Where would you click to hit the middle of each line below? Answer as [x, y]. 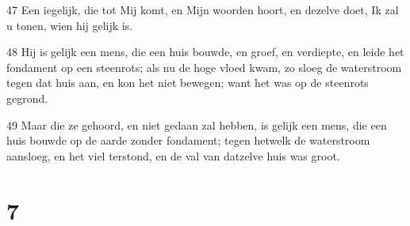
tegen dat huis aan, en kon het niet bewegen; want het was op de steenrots [188, 83]
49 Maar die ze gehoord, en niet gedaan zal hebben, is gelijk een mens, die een [197, 124]
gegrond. [27, 98]
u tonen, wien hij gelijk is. [70, 25]
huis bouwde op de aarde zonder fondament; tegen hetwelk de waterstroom [188, 140]
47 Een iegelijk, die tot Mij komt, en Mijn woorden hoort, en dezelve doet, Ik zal [203, 9]
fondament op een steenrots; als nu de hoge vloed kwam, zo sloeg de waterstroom [204, 67]
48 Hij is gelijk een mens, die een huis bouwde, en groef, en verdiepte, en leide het [205, 52]
